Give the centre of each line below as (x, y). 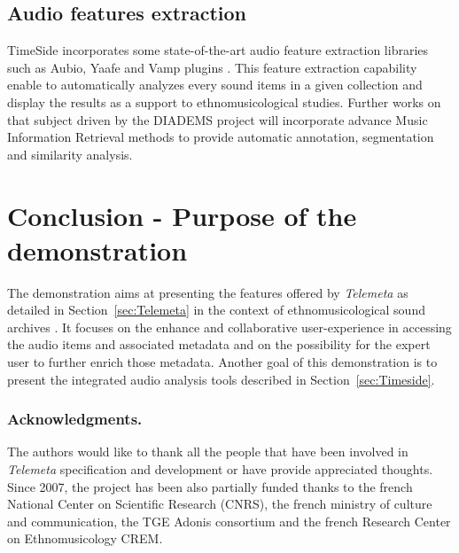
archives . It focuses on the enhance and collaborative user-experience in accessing (229, 327)
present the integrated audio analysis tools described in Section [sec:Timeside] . (221, 379)
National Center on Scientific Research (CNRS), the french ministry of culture (220, 504)
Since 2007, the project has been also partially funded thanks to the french (210, 486)
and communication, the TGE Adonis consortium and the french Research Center (229, 521)
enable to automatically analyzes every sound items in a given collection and (215, 85)
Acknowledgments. (75, 419)
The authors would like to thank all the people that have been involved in (208, 452)
